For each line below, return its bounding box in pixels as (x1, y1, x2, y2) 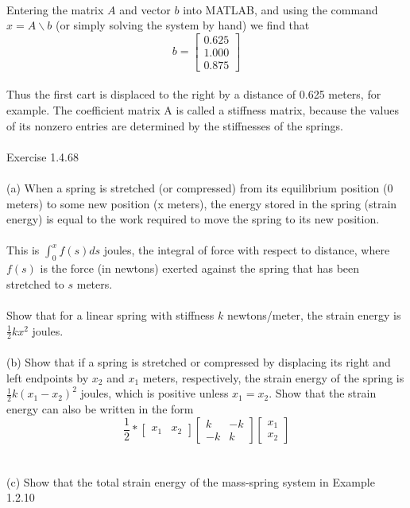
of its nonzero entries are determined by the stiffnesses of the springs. (6, 117, 343, 134)
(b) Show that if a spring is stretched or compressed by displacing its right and (6, 354, 391, 370)
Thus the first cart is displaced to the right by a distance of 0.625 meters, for (6, 86, 381, 103)
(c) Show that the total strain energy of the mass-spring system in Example (6, 473, 375, 490)
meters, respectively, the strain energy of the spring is (142, 369, 404, 386)
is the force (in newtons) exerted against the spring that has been (40, 260, 360, 277)
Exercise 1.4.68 (6, 148, 79, 165)
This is (6, 242, 40, 258)
